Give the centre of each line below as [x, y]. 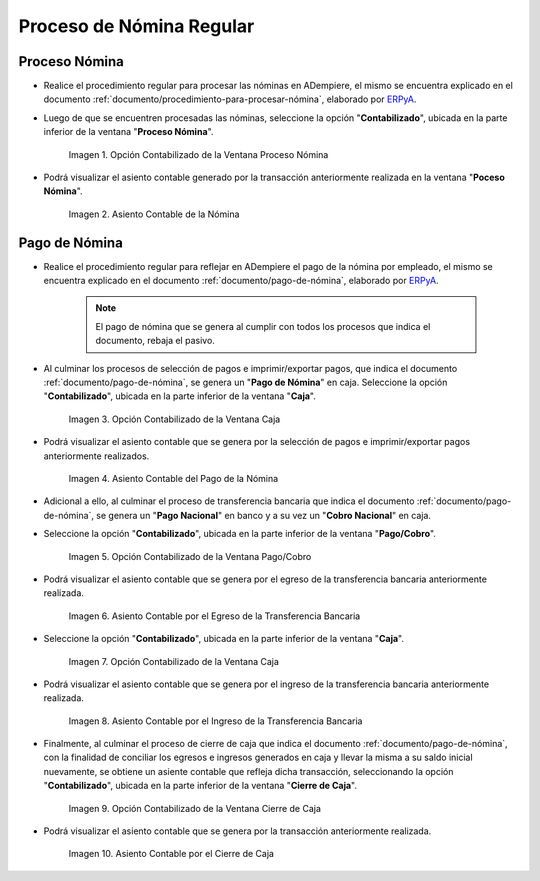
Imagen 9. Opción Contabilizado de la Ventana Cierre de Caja [195, 808]
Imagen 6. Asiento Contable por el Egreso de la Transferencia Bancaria [214, 616]
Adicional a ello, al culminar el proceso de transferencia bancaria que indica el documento [229, 501]
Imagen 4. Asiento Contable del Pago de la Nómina [173, 478]
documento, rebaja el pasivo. [155, 341]
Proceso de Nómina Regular [136, 26]
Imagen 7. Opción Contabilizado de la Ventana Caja [174, 661]
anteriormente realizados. [96, 456]
